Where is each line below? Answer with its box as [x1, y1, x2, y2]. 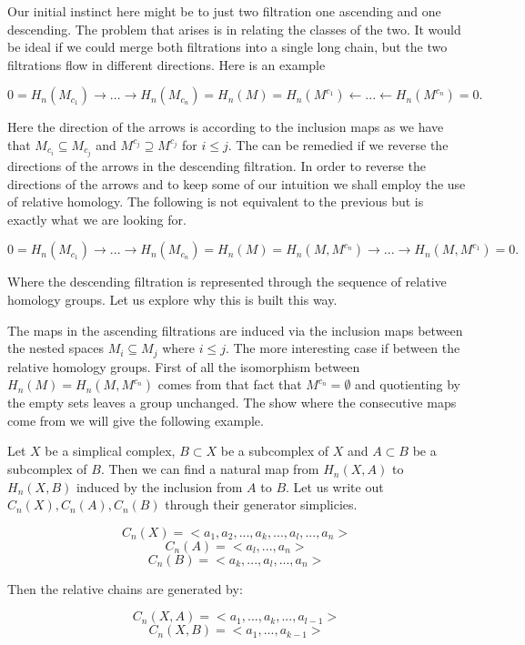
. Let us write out [286, 477, 384, 496]
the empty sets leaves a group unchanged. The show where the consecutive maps [7, 393, 457, 412]
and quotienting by [355, 375, 460, 394]
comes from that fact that [157, 375, 302, 394]
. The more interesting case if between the [225, 338, 460, 358]
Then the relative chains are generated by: [7, 579, 243, 598]
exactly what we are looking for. [7, 209, 187, 228]
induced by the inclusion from [76, 477, 243, 496]
